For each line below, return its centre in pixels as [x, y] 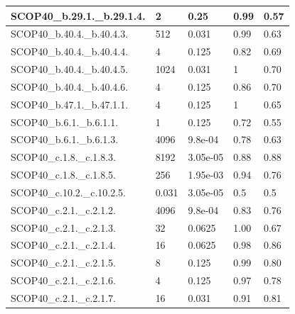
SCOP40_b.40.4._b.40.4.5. [70, 69]
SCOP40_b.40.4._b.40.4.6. [70, 86]
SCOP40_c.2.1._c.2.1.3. [63, 227]
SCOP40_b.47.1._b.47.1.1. [70, 104]
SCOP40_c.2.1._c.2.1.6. [63, 280]
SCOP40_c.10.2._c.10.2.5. [68, 192]
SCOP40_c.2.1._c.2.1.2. [63, 209]
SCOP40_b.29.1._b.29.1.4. [78, 15]
